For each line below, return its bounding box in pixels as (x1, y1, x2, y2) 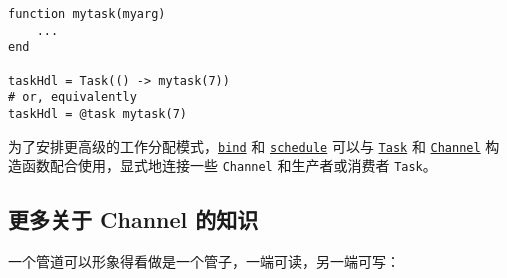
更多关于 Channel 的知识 (8, 204, 259, 235)
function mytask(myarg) (8, 7, 166, 21)
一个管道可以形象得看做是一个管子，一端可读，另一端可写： (8, 251, 400, 272)
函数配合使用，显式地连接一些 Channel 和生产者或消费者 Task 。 (21, 155, 437, 176)
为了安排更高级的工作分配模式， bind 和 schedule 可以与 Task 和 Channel (8, 135, 481, 156)
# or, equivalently (8, 90, 137, 105)
